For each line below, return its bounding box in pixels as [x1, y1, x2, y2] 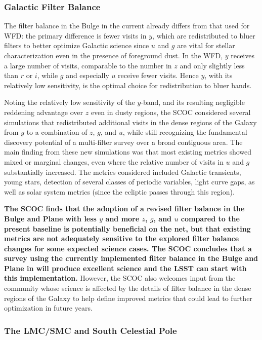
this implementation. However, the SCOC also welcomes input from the [4, 273, 236, 283]
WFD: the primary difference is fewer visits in [4, 30, 147, 41]
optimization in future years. [4, 303, 93, 313]
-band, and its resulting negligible [141, 97, 245, 107]
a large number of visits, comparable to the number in [4, 60, 172, 70]
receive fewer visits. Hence [118, 70, 199, 81]
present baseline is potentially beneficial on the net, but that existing [4, 223, 251, 234]
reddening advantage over [4, 106, 83, 117]
